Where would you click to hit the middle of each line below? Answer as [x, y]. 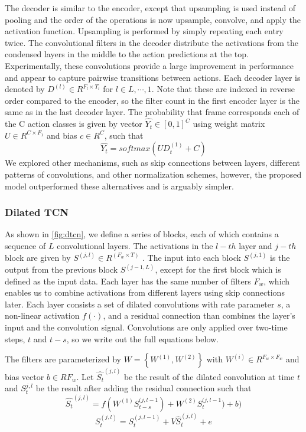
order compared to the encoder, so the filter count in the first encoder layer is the [152, 100]
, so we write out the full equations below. [143, 338]
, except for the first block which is [218, 269]
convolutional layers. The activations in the [135, 245]
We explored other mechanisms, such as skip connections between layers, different [152, 163]
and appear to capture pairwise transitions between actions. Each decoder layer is [153, 77]
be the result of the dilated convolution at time [209, 376]
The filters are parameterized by [63, 359]
